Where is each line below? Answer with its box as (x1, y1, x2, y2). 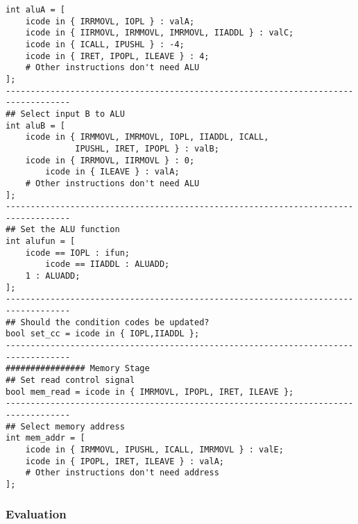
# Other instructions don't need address (25, 468, 219, 478)
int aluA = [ (6, 5, 65, 15)
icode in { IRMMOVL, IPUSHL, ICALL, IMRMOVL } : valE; (25, 444, 284, 455)
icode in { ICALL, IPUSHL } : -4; (25, 39, 185, 49)
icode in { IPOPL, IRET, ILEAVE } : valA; (25, 456, 224, 466)
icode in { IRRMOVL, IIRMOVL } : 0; (25, 155, 195, 165)
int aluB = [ (6, 120, 65, 131)
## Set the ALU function (6, 224, 120, 235)
